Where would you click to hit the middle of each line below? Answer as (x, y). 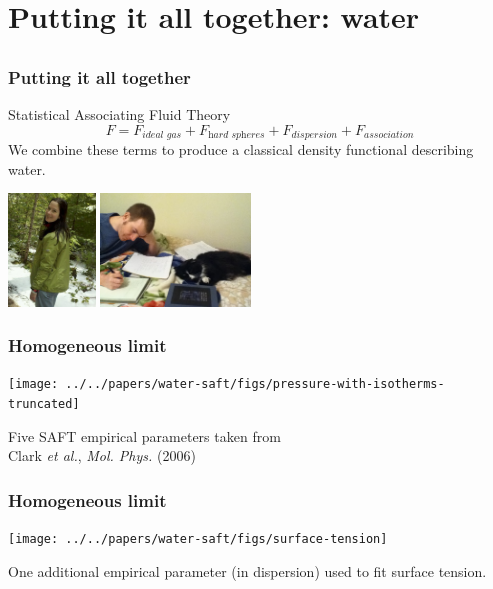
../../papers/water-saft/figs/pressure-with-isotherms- (255, 384)
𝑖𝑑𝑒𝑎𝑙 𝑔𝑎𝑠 (162, 135)
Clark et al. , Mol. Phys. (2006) (102, 455)
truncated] (44, 404)
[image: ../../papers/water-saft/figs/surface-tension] (198, 539)
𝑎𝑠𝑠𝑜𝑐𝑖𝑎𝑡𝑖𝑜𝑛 (389, 135)
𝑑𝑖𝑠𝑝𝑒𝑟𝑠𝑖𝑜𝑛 (314, 135)
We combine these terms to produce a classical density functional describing (241, 149)
